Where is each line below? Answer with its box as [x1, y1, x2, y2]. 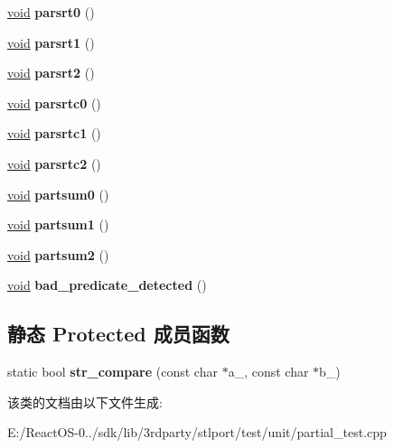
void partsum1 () [7, 215, 109, 234]
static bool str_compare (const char [7, 362, 218, 381]
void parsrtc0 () [7, 93, 101, 112]
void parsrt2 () [7, 63, 95, 82]
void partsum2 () [7, 245, 109, 264]
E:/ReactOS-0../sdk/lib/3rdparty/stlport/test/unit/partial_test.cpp [7, 423, 387, 442]
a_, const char [228, 362, 309, 381]
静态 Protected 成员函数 [7, 320, 230, 348]
